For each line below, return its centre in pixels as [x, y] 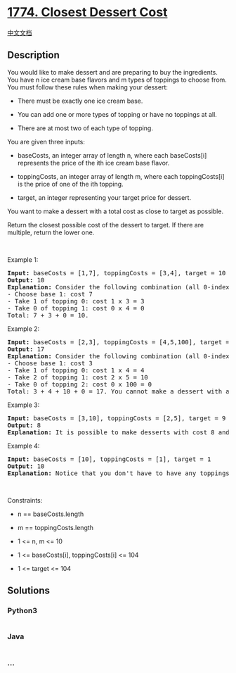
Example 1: [23, 259]
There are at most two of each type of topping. [85, 128]
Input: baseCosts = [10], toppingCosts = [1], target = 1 [109, 459]
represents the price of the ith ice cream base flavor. [93, 163]
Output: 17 [26, 349]
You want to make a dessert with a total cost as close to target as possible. [115, 211]
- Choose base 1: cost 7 [50, 294]
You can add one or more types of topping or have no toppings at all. [117, 114]
